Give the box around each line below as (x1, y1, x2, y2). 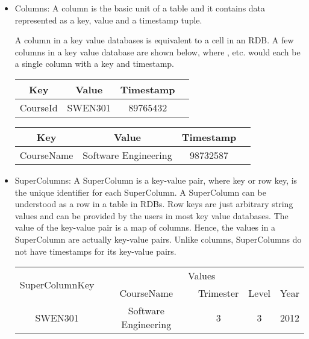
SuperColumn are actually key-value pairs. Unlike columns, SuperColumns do (14, 232, 302, 245)
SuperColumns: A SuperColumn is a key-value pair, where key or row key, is (14, 173, 298, 186)
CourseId (19, 100, 58, 114)
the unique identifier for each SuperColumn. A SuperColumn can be (14, 185, 266, 198)
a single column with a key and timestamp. (14, 57, 174, 70)
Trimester (198, 286, 239, 300)
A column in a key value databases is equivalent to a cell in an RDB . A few (14, 34, 294, 46)
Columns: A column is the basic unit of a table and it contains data (14, 2, 266, 14)
